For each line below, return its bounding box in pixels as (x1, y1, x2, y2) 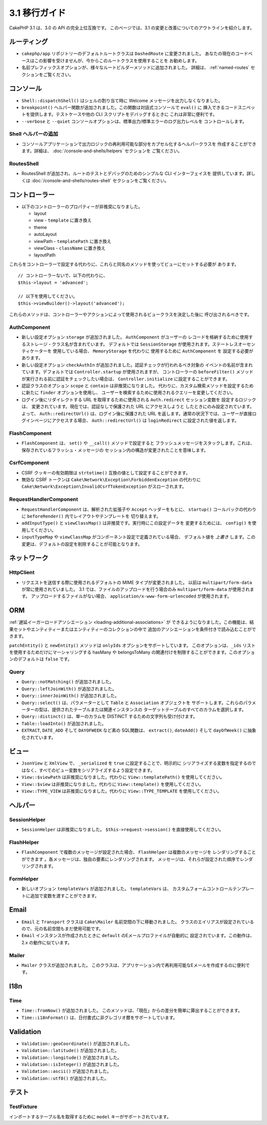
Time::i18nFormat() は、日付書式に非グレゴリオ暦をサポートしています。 (21, 1014, 178, 1020)
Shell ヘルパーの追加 (9, 130, 58, 137)
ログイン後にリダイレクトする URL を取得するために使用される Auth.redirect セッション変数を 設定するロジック (21, 397, 257, 403)
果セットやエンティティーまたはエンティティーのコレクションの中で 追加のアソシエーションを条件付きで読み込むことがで (9, 626, 257, 632)
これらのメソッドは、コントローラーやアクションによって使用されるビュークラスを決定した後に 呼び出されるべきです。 (9, 311, 252, 317)
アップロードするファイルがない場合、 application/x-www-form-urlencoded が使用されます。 (31, 593, 232, 599)
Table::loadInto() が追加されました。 (21, 720, 106, 726)
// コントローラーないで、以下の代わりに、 (18, 273, 108, 279)
